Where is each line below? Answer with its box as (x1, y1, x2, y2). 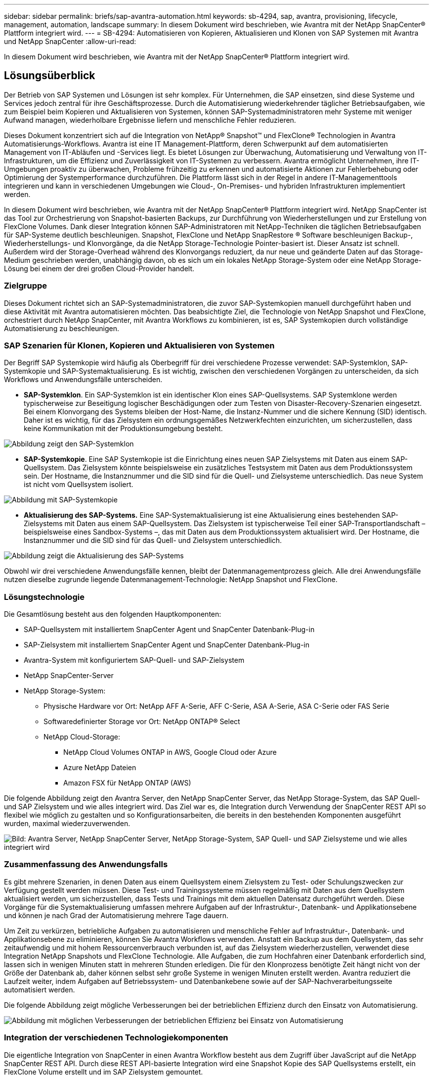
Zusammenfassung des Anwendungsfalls (4, 859, 168, 870)
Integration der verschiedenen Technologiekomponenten (4, 1032, 228, 1043)
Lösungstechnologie (4, 591, 85, 602)
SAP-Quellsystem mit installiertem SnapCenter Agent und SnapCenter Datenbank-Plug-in (24, 625, 315, 634)
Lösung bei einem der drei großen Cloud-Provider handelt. (4, 264, 195, 273)
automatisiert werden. (4, 985, 75, 994)
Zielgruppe (4, 281, 47, 291)
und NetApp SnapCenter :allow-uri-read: (4, 37, 136, 46)
